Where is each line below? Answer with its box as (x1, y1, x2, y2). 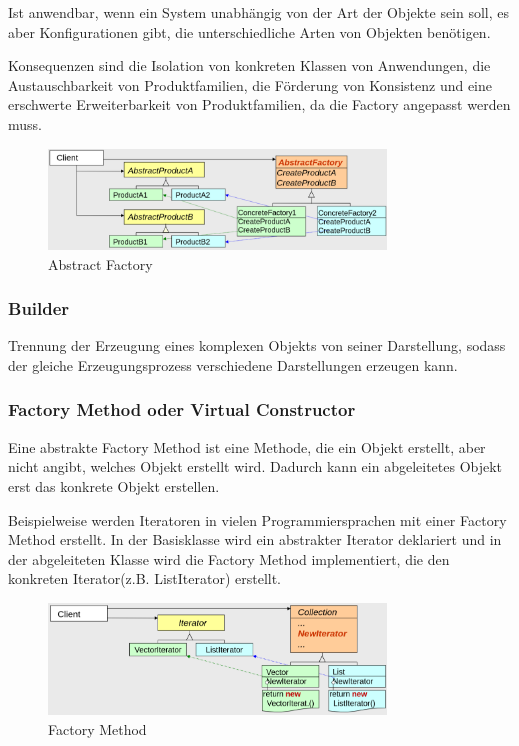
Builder (8, 296, 70, 321)
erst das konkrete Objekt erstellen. (8, 475, 220, 496)
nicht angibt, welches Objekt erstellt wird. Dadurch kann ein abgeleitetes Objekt (8, 456, 503, 477)
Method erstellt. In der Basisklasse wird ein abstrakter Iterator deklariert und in (8, 529, 502, 550)
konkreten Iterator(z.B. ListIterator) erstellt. (8, 568, 281, 589)
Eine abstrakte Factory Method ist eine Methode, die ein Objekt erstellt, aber (8, 436, 486, 457)
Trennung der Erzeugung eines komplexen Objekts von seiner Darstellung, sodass (8, 335, 506, 356)
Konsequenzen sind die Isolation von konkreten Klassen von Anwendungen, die (8, 55, 491, 76)
